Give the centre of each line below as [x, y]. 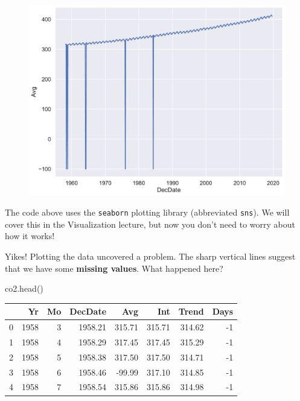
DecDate [88, 311]
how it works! [30, 236]
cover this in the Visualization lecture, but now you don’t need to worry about [150, 224]
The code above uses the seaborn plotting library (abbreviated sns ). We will [147, 212]
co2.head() [24, 288]
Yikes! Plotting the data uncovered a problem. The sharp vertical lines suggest [150, 256]
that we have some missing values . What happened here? [114, 268]
